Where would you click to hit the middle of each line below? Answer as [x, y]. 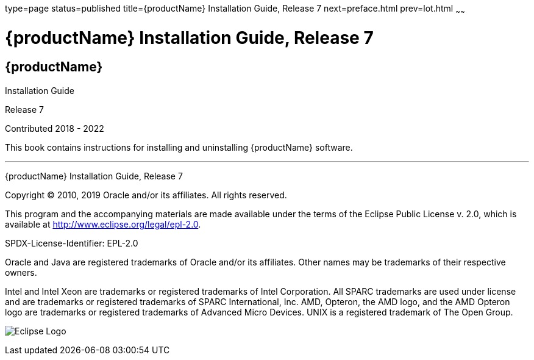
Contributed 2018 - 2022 [55, 128]
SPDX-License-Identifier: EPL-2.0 [72, 243]
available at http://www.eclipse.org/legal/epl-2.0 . [103, 224]
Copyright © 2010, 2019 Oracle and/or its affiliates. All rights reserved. [146, 195]
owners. [21, 272]
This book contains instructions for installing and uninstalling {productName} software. [179, 147]
